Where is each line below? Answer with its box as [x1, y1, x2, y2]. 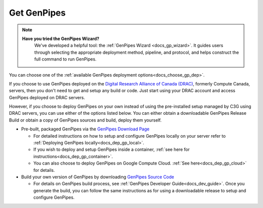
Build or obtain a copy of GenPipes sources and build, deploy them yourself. [9, 117, 162, 123]
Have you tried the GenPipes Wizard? [22, 36, 99, 42]
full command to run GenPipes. [34, 56, 97, 62]
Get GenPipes [9, 7, 66, 18]
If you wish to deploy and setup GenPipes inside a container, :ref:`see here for [33, 146, 190, 152]
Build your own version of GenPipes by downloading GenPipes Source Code [21, 174, 174, 180]
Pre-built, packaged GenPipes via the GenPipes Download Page [21, 126, 150, 132]
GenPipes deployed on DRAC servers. [9, 94, 85, 100]
